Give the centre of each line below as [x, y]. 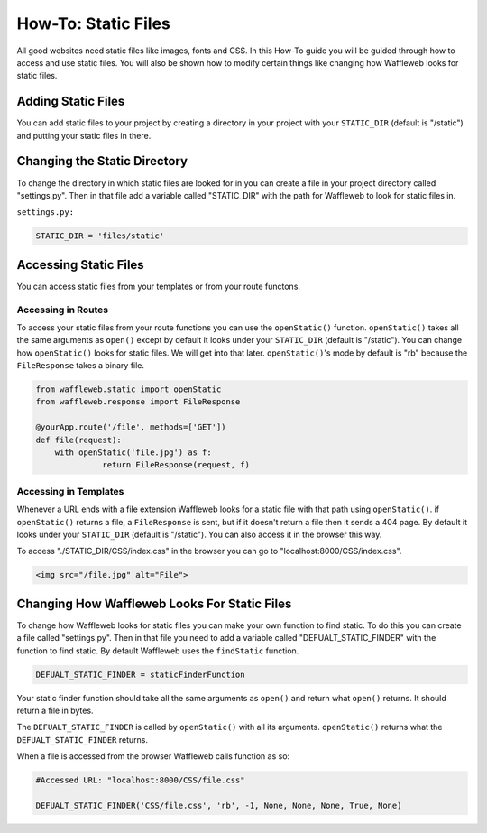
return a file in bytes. [55, 710]
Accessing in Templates [70, 491]
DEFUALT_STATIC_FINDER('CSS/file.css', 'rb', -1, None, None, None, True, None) [219, 805]
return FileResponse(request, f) [176, 465]
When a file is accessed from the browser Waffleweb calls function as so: [153, 756]
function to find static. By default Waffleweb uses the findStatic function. [158, 651]
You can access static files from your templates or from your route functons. [159, 286]
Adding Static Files [71, 102]
